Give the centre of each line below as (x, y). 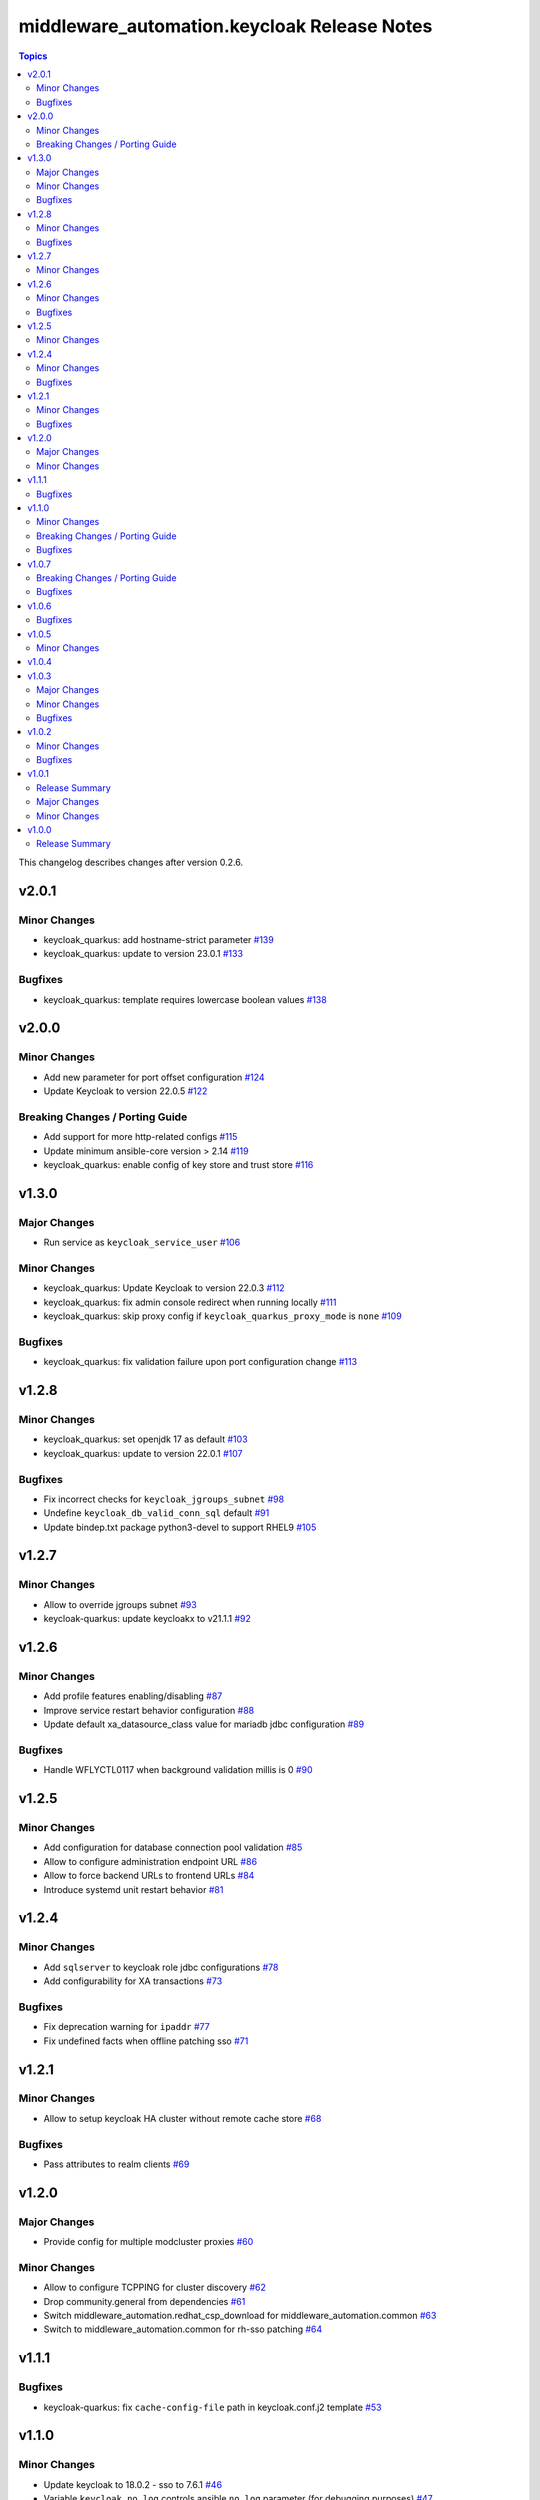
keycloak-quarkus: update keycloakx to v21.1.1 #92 (147, 1619)
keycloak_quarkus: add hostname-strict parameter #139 (158, 939)
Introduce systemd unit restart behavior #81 (133, 1889)
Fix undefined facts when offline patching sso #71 (146, 2041)
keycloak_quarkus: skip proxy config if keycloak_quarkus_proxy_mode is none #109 (222, 1316)
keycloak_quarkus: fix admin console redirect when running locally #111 (190, 1302)
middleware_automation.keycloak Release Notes (225, 26)
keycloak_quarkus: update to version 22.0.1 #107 (143, 1453)
